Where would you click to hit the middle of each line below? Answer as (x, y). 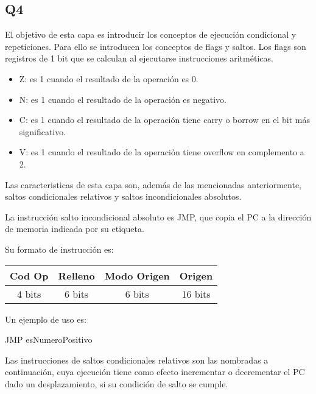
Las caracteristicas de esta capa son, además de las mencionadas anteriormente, (153, 184)
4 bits (29, 294)
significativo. (43, 131)
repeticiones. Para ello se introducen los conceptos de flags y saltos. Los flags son (156, 46)
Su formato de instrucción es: (59, 249)
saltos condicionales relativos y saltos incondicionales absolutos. (123, 196)
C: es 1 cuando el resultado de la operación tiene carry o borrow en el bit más (164, 120)
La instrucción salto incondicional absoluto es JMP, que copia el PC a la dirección (158, 216)
